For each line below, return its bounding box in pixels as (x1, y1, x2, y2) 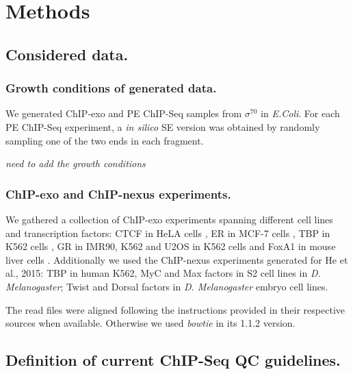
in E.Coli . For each (261, 106, 340, 121)
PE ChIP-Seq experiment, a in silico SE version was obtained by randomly (5, 119, 320, 134)
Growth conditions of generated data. (5, 79, 217, 97)
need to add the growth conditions (5, 156, 146, 171)
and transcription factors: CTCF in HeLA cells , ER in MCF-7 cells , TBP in (5, 225, 330, 240)
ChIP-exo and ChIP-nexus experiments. (5, 185, 231, 202)
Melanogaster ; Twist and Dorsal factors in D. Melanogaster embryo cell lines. (5, 279, 328, 293)
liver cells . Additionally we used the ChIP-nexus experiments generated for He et (5, 252, 348, 266)
